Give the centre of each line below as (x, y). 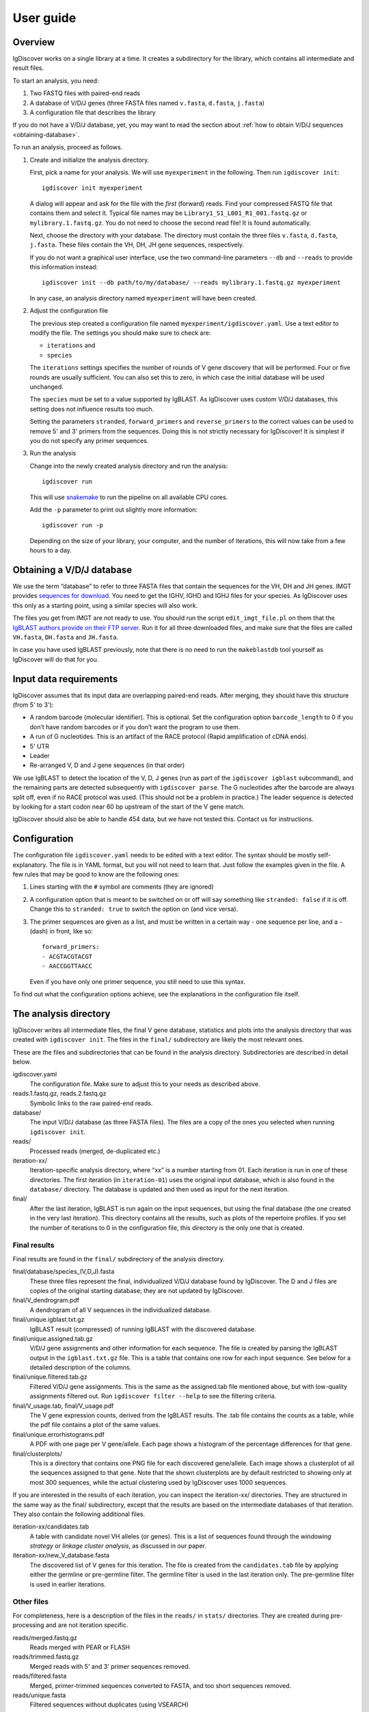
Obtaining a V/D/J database (72, 569)
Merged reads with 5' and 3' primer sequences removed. (110, 1666)
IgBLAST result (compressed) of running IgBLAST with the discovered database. (143, 1329)
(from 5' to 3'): (33, 705)
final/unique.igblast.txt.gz (49, 1320)
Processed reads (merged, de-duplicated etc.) (95, 1151)
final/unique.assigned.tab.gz (53, 1338)
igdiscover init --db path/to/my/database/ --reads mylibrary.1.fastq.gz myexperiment (191, 283)
